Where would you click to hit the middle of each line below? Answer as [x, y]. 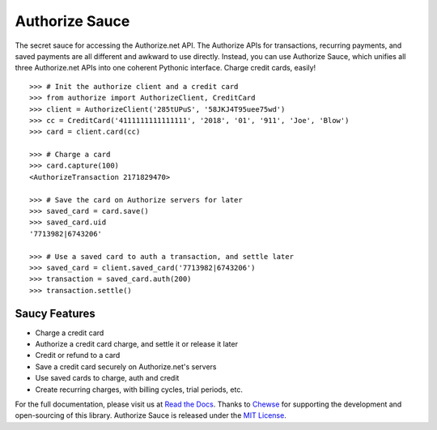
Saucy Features [55, 313]
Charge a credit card [70, 333]
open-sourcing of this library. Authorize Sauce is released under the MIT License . [151, 415]
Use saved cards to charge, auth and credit [107, 378]
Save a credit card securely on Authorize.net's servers [126, 366]
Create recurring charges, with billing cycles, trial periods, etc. [139, 390]
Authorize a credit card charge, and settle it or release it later [137, 344]
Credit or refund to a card [78, 355]
